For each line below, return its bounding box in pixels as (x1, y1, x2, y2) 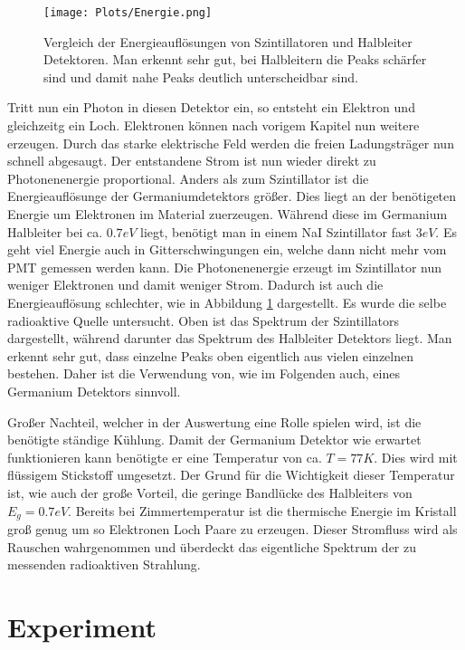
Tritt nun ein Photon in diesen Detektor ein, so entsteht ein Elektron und (7, 98, 415, 117)
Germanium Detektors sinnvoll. (7, 381, 181, 400)
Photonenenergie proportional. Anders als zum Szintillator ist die (7, 168, 369, 187)
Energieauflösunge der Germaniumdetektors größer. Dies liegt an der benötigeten (7, 186, 457, 206)
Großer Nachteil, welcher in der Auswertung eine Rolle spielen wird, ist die (7, 412, 422, 431)
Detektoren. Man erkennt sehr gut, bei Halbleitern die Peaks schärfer (43, 50, 427, 69)
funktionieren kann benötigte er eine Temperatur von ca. (7, 447, 322, 466)
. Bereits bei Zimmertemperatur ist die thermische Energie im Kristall (68, 501, 457, 520)
